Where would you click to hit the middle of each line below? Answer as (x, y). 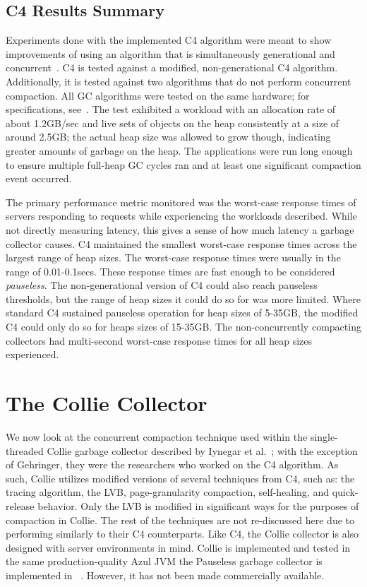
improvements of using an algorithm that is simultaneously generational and (170, 53)
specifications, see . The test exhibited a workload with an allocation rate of (171, 109)
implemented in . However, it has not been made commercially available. (165, 575)
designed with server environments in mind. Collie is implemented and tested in (178, 547)
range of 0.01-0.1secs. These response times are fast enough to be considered (170, 271)
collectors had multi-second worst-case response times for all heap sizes (159, 340)
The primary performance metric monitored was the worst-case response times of (181, 202)
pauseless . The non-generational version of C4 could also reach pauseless (162, 285)
